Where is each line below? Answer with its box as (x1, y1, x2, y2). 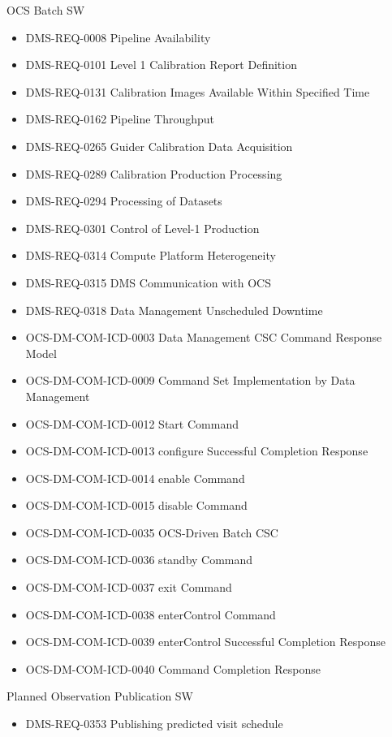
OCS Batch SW (6, 2, 85, 18)
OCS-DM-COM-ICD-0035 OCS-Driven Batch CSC (25, 524, 278, 541)
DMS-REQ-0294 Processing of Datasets (25, 192, 222, 209)
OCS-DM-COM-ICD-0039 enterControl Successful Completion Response (25, 633, 386, 650)
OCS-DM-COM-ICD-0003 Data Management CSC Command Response (25, 329, 382, 346)
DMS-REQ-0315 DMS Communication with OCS (25, 274, 271, 291)
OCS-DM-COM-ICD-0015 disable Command (25, 497, 248, 514)
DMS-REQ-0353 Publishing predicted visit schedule (25, 715, 283, 732)
